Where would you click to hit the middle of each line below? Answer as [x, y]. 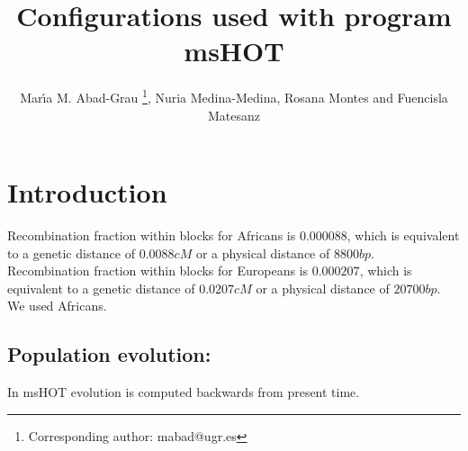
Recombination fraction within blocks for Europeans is [158, 271]
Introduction [87, 192]
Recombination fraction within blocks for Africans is [152, 235]
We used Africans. [57, 306]
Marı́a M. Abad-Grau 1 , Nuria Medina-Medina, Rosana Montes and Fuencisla [234, 96]
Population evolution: [109, 354]
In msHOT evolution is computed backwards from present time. [184, 392]
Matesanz [234, 115]
